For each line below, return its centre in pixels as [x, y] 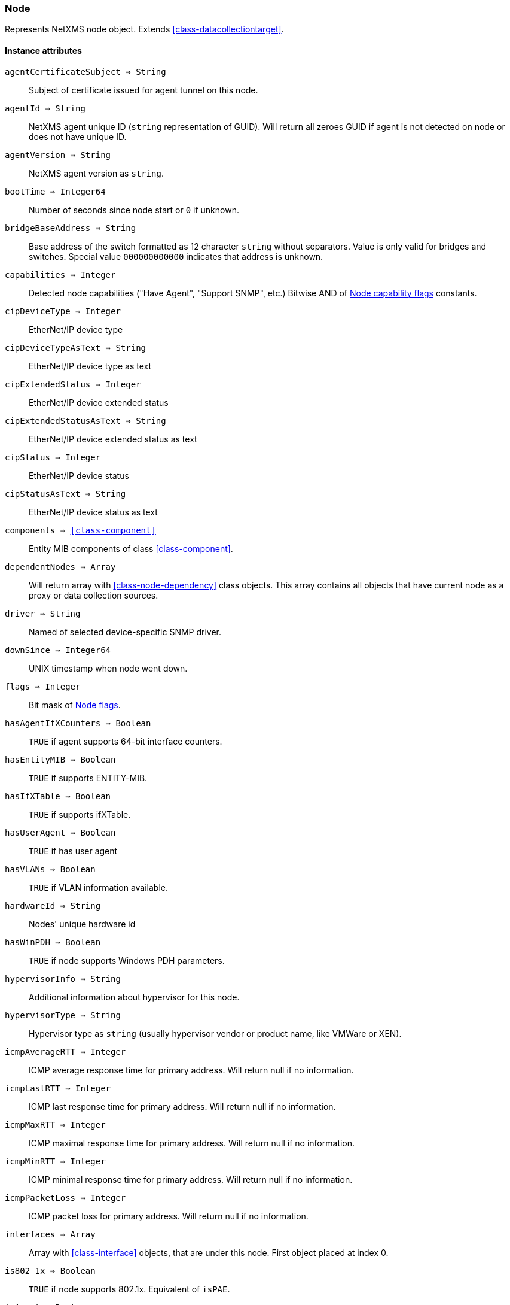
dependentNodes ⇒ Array [60, 567]
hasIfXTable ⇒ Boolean [58, 796]
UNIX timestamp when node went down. [108, 668]
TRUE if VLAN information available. [99, 887]
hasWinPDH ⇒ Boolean [53, 942]
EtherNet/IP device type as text [90, 366]
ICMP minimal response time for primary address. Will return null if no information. [191, 1179]
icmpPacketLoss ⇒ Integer [65, 1198]
